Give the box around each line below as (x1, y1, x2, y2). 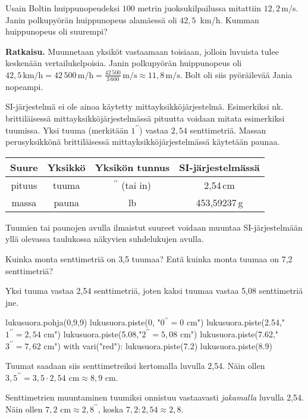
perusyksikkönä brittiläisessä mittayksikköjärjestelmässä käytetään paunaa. (5, 135, 280, 148)
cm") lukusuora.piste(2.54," (186, 316, 285, 328)
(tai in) (121, 178, 152, 192)
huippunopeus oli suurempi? (5, 25, 108, 38)
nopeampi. (5, 80, 43, 92)
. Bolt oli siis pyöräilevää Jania (180, 68, 293, 80)
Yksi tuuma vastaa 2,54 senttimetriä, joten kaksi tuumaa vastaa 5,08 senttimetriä (5, 284, 303, 297)
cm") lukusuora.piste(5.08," (43, 327, 142, 340)
